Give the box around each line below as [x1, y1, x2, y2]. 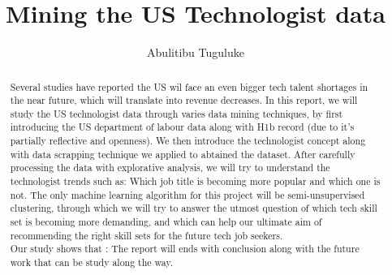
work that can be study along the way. [10, 256, 174, 269]
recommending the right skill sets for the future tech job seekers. [10, 228, 283, 242]
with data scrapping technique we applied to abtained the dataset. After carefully [10, 147, 355, 161]
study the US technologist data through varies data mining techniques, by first [10, 106, 343, 120]
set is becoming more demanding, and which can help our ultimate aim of [10, 215, 322, 229]
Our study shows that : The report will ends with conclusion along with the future [10, 242, 360, 256]
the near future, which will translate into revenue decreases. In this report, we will [10, 93, 358, 107]
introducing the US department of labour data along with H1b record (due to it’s [10, 120, 355, 134]
